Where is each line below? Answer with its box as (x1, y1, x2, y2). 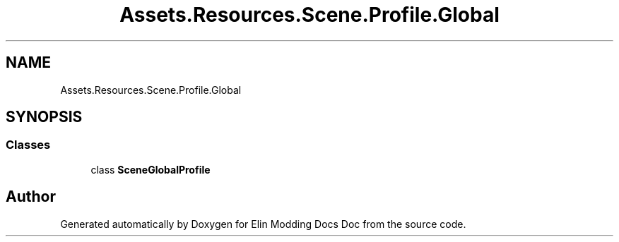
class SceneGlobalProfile (90, 163, 211, 176)
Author (6, 188, 56, 206)
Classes (6, 138, 51, 152)
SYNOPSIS (6, 108, 83, 126)
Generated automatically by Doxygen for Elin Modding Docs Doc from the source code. (60, 217, 466, 230)
